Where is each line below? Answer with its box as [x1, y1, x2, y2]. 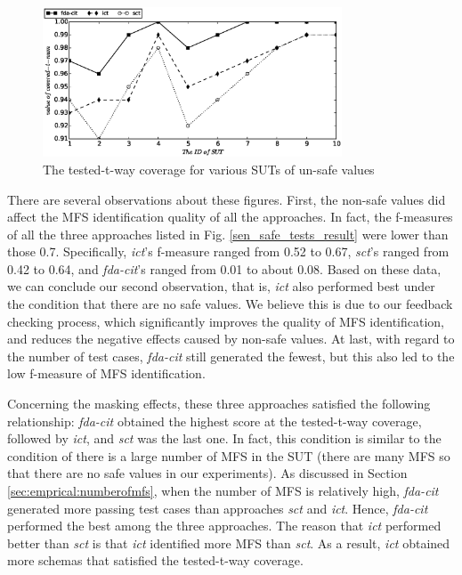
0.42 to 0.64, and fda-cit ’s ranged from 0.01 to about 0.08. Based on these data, [7, 259, 442, 278]
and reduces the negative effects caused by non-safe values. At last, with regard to [7, 329, 455, 348]
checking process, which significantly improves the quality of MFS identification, [7, 312, 444, 330]
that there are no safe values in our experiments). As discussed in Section [7, 464, 408, 482]
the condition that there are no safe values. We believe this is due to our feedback [7, 295, 453, 313]
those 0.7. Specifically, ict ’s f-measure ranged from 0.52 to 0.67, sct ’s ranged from [7, 242, 450, 261]
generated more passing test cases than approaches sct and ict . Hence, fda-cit [7, 498, 428, 517]
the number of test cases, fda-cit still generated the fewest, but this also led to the [7, 346, 455, 365]
